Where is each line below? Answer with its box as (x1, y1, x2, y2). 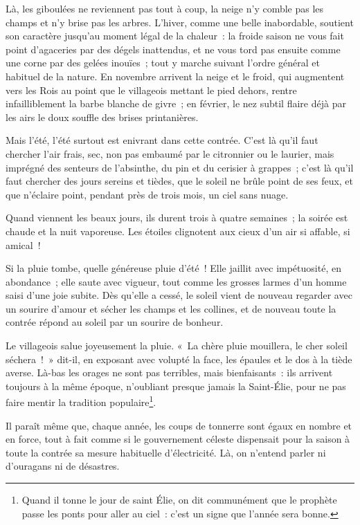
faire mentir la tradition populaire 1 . (6, 393, 156, 409)
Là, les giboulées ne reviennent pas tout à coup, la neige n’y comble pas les (6, 1, 324, 15)
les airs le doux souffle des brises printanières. (6, 109, 199, 124)
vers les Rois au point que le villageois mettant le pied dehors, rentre (6, 82, 297, 97)
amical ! (6, 237, 41, 252)
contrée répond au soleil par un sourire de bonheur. (6, 315, 224, 329)
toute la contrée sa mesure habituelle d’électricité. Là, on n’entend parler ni (6, 445, 326, 459)
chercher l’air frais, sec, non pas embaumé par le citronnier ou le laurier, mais (6, 146, 334, 160)
